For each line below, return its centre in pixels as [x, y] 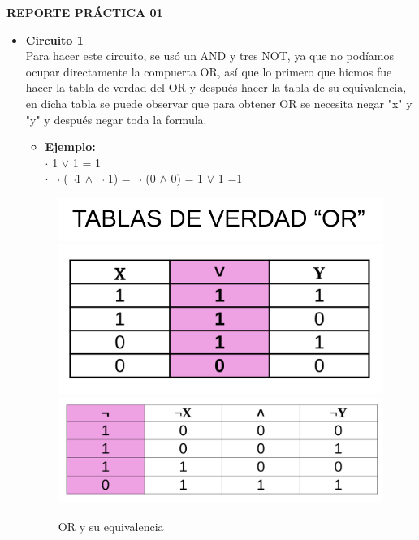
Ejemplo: [70, 147]
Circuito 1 [54, 39]
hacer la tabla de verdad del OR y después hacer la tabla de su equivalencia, [216, 87]
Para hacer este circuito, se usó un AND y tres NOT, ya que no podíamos [209, 56]
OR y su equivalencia [111, 526]
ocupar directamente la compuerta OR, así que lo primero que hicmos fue [209, 71]
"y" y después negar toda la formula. [116, 119]
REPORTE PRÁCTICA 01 [85, 12]
